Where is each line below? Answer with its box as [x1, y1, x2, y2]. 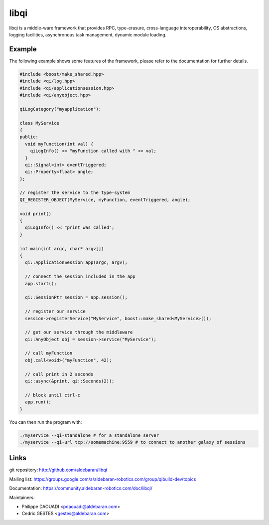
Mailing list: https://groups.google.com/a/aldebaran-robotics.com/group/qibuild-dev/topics [9, 476, 196, 482]
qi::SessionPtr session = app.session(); [25, 295, 128, 300]
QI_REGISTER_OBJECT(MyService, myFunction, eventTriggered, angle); [19, 197, 191, 202]
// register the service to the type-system [19, 190, 131, 195]
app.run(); [25, 399, 52, 405]
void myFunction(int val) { [25, 141, 94, 147]
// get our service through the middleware [25, 330, 133, 335]
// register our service [25, 309, 86, 314]
